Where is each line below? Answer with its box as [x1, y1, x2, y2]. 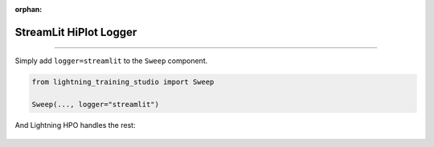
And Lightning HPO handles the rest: [14, 121, 136, 130]
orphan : [14, 5, 43, 14]
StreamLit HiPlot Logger [14, 25, 137, 39]
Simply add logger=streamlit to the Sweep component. [14, 56, 208, 66]
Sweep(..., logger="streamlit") [31, 100, 160, 109]
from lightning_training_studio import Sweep [31, 77, 215, 87]
